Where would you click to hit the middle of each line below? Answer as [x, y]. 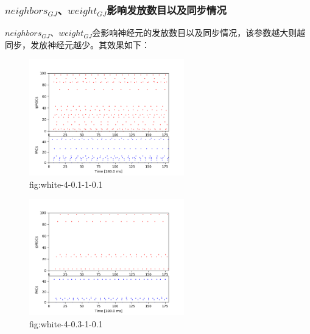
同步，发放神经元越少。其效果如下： [77, 44]
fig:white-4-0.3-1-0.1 [66, 323]
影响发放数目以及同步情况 [167, 9]
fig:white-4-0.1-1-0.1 [66, 184]
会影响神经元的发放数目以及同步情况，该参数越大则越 [199, 33]
